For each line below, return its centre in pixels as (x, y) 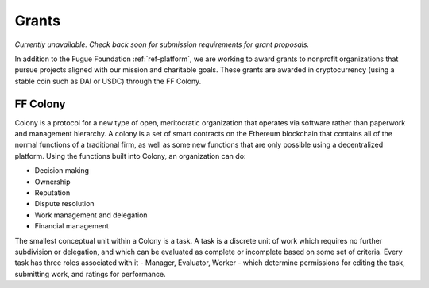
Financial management (71, 226)
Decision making (62, 171)
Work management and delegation (91, 215)
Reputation (52, 192)
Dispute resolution (64, 204)
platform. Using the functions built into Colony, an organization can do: (130, 156)
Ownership (52, 182)
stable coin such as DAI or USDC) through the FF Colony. (108, 81)
